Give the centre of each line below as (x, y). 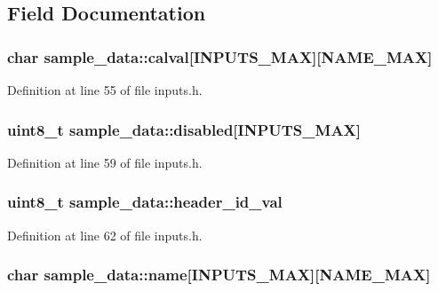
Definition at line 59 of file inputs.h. (105, 162)
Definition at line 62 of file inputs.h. (105, 235)
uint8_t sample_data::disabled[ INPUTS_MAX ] (184, 129)
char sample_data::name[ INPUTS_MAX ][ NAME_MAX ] (219, 275)
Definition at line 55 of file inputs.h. (105, 90)
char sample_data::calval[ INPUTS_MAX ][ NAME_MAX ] (220, 56)
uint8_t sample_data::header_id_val (145, 202)
